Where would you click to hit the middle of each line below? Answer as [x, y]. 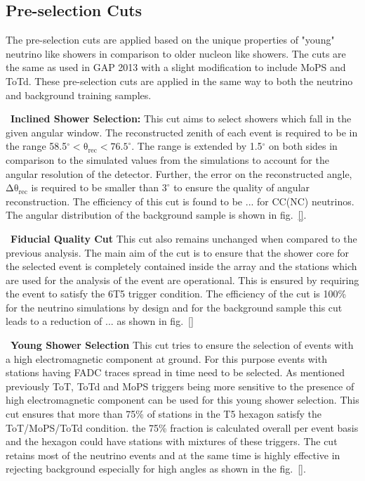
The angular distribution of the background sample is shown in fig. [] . [156, 215]
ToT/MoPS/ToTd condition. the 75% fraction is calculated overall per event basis [182, 427]
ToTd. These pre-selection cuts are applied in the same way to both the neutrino [179, 81]
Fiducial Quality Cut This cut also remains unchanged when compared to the [184, 238]
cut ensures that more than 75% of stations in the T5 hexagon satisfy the [164, 414]
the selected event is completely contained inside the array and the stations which [181, 266]
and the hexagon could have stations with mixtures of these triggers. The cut [172, 441]
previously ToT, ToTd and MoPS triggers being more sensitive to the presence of [180, 386]
